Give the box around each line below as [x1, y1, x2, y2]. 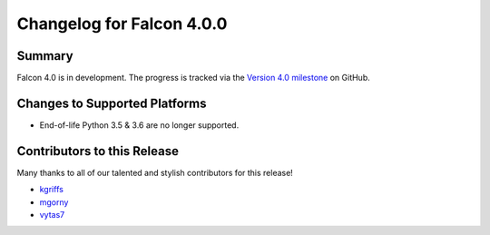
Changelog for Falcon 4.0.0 [16, 14, 228, 34]
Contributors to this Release [16, 143, 179, 159]
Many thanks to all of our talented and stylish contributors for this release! [16, 167, 294, 178]
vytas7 [39, 210, 65, 220]
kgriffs [39, 184, 64, 195]
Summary [16, 48, 73, 64]
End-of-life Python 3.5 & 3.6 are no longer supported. [39, 119, 240, 131]
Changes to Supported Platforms [16, 95, 207, 111]
